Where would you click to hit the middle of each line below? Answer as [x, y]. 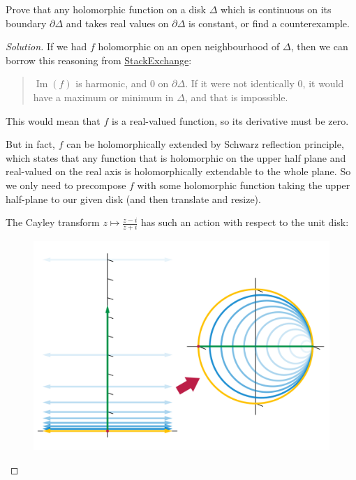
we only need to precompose [66, 185]
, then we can [319, 46]
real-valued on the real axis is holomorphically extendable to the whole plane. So [178, 171]
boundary [26, 23]
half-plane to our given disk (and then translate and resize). [133, 198]
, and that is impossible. [236, 97]
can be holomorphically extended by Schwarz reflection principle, [205, 144]
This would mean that [53, 120]
